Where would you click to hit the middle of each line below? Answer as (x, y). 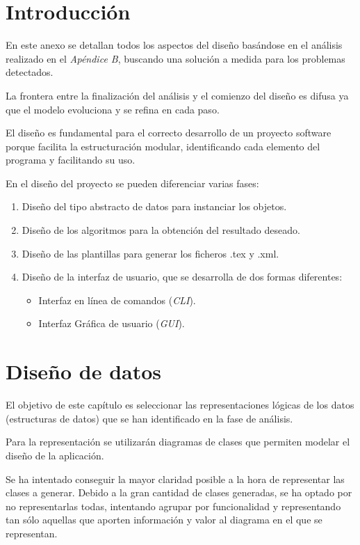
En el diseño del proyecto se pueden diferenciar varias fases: (132, 183)
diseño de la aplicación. (55, 455)
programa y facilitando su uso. (71, 160)
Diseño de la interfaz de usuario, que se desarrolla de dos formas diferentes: (182, 277)
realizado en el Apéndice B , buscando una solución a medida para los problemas (175, 58)
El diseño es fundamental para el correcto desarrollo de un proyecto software (169, 133)
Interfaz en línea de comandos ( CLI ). (117, 300)
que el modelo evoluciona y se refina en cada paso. (113, 109)
